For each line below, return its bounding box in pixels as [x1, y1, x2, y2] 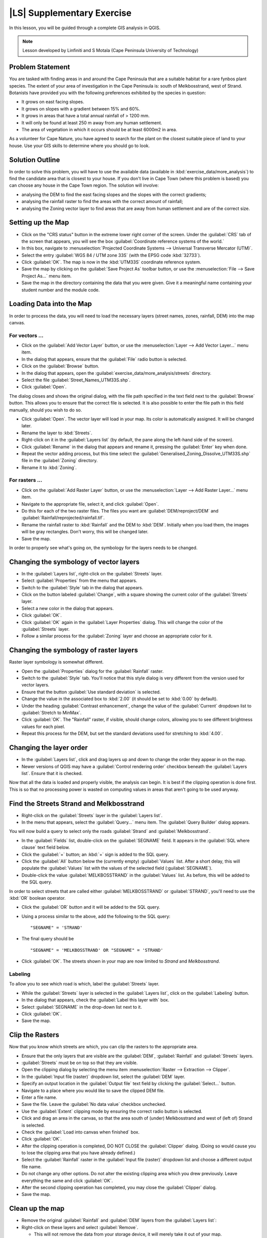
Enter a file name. [21, 1094, 57, 1100]
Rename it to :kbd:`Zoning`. [21, 464, 77, 470]
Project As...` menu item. [21, 273, 72, 279]
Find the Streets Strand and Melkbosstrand [9, 799, 145, 808]
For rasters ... [9, 477, 43, 484]
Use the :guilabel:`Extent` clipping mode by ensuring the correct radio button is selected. [21, 1108, 203, 1114]
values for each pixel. [21, 723, 65, 729]
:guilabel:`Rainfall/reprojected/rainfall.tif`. [21, 515, 105, 521]
